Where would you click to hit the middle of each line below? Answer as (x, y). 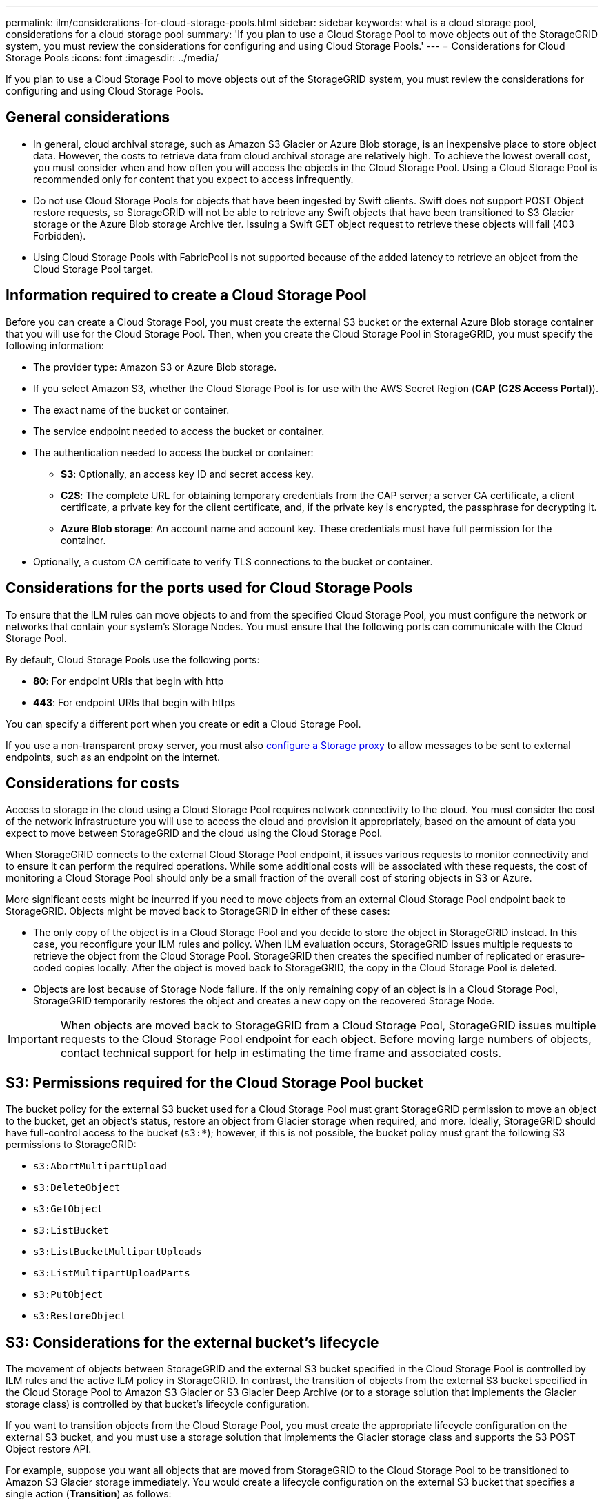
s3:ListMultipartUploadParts (112, 1273)
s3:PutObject (68, 1295)
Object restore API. (49, 1449)
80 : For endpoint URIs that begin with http (129, 681)
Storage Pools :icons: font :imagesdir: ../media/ (112, 58)
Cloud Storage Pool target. (93, 269)
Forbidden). (60, 235)
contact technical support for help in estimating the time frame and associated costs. (281, 1053)
